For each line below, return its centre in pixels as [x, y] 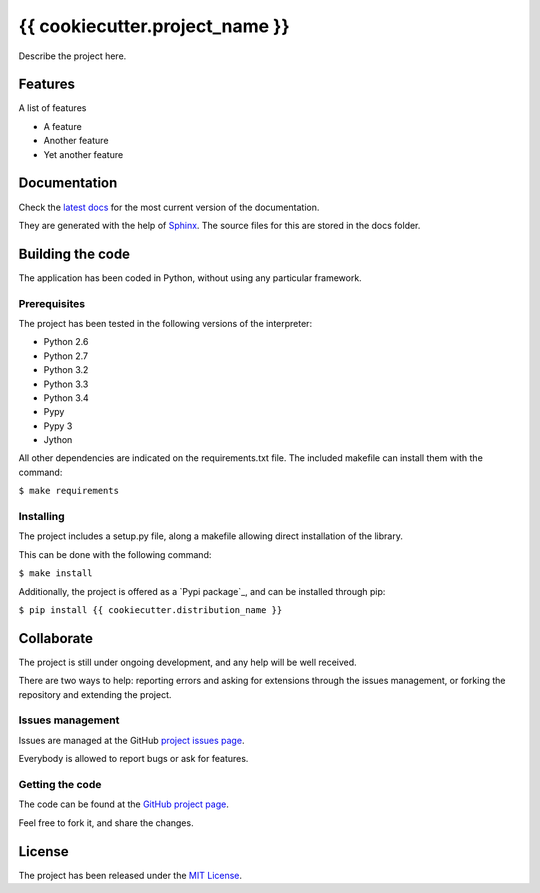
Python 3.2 [66, 370]
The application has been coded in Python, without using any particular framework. [190, 277]
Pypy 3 [58, 426]
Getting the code [60, 784]
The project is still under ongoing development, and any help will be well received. [187, 662]
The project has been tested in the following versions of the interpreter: [165, 323]
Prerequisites [51, 303]
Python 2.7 [66, 356]
